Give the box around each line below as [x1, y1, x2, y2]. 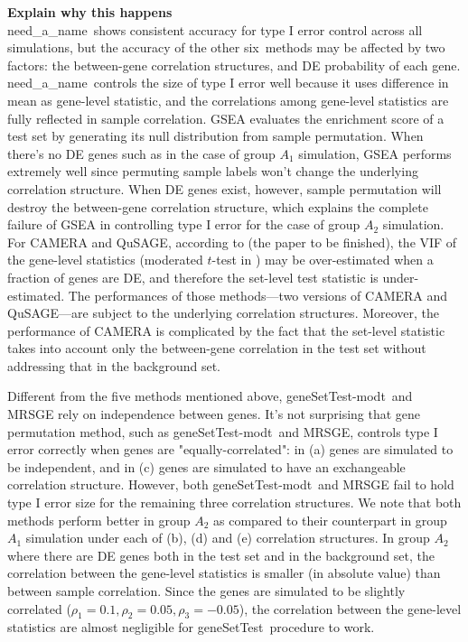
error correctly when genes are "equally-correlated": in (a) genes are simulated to [7, 440, 454, 459]
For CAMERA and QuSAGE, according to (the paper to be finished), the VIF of [7, 232, 457, 251]
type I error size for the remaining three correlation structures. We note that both [7, 493, 462, 512]
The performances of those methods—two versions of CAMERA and [68, 285, 448, 304]
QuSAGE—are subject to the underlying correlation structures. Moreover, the [7, 303, 440, 322]
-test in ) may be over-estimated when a [211, 250, 434, 269]
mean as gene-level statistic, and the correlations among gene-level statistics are [7, 90, 449, 109]
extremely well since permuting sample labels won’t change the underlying [7, 162, 418, 181]
